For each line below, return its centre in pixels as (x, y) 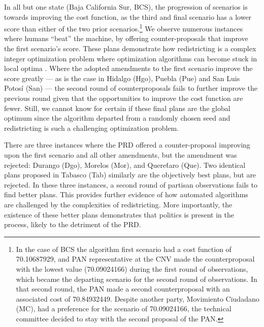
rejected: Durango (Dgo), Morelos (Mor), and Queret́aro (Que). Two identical (125, 165)
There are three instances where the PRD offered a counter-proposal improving (127, 145)
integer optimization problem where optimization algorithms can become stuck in (131, 58)
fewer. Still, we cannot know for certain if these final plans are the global (117, 108)
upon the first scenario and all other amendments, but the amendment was (121, 154)
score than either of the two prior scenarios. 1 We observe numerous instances (124, 28)
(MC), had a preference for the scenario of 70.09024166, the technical (124, 308)
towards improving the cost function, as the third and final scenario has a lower (128, 16)
